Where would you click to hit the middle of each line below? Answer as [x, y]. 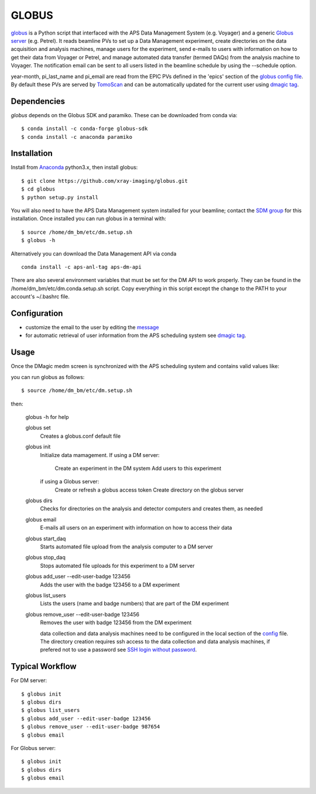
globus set [38, 428]
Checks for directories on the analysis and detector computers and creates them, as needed [152, 509]
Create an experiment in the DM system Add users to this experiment [138, 468]
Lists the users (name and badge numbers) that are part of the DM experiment [135, 604]
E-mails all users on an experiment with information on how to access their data [136, 528]
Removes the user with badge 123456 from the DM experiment [116, 623]
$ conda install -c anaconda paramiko [77, 137]
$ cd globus [38, 189]
